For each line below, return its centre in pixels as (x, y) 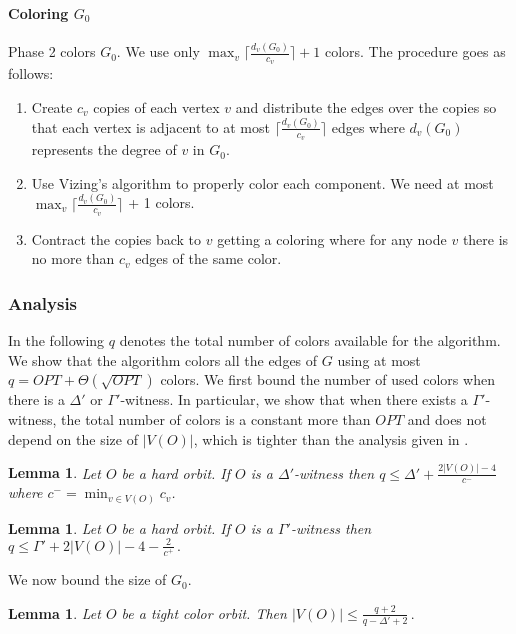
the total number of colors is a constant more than (216, 419)
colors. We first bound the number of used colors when (327, 379)
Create (52, 106)
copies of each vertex (156, 106)
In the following (56, 340)
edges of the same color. (208, 258)
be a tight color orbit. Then (204, 612)
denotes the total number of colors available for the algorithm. (310, 340)
